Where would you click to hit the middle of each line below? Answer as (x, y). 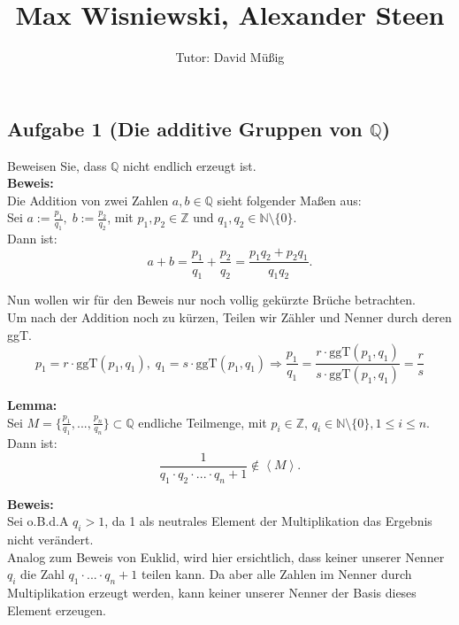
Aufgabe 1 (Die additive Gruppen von (185, 128)
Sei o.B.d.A (38, 521)
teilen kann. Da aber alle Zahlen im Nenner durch (277, 574)
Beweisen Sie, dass (57, 165)
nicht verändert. (50, 540)
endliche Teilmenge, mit (203, 422)
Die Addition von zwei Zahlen (88, 200)
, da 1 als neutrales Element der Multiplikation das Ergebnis (268, 521)
